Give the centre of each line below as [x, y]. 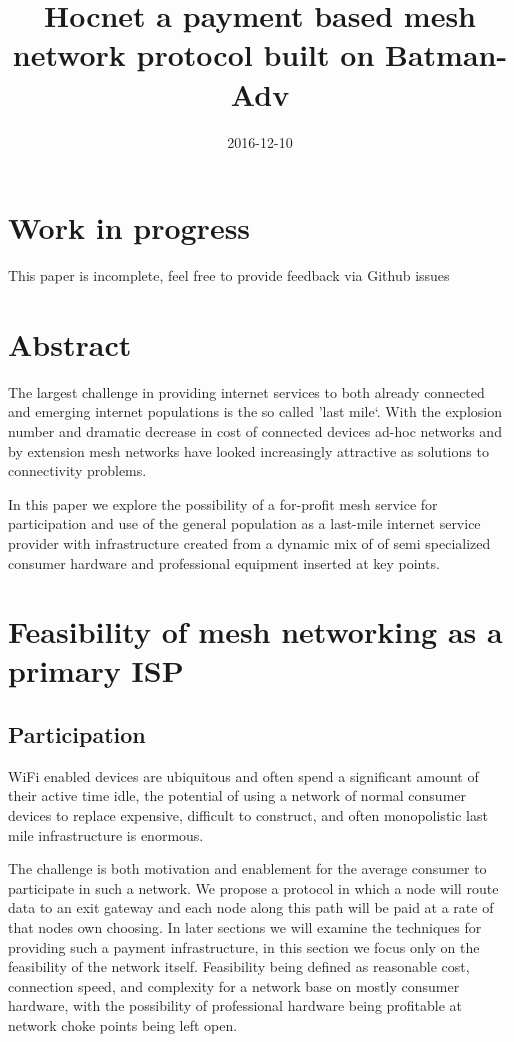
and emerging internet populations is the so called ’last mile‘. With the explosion [255, 411]
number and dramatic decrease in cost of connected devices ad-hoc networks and [255, 430]
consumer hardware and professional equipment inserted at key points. [224, 562]
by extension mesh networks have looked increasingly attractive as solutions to [248, 450]
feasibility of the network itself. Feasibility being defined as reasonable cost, [239, 966]
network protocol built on [193, 54]
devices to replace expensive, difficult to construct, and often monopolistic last [248, 815]
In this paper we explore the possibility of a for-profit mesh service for [223, 503]
